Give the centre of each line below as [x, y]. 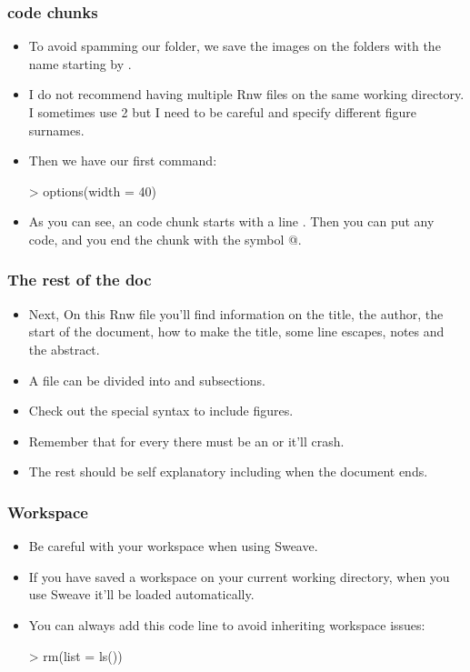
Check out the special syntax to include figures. [161, 411]
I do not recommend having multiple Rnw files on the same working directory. [246, 94]
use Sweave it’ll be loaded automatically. [141, 594]
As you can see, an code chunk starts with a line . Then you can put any [231, 221]
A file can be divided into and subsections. [147, 380]
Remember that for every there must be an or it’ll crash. [186, 441]
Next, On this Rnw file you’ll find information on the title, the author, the [236, 313]
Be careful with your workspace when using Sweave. [173, 546]
